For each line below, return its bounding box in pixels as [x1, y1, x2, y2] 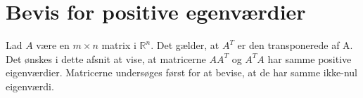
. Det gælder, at [151, 38, 219, 52]
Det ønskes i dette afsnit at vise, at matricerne [6, 51, 206, 66]
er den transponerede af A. [237, 38, 353, 52]
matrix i [101, 38, 136, 52]
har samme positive [267, 51, 352, 66]
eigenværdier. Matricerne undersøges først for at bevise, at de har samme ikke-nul [6, 65, 358, 80]
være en [36, 38, 70, 52]
